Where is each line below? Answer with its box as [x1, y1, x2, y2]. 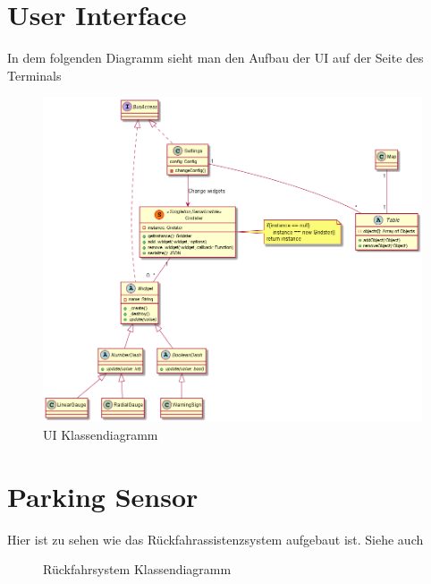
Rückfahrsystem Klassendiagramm [43, 560, 232, 579]
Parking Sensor [7, 477, 199, 514]
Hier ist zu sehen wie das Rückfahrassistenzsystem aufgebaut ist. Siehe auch [7, 529, 424, 548]
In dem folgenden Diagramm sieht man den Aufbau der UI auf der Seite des [7, 48, 424, 67]
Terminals [7, 65, 62, 84]
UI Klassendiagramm [43, 425, 158, 443]
